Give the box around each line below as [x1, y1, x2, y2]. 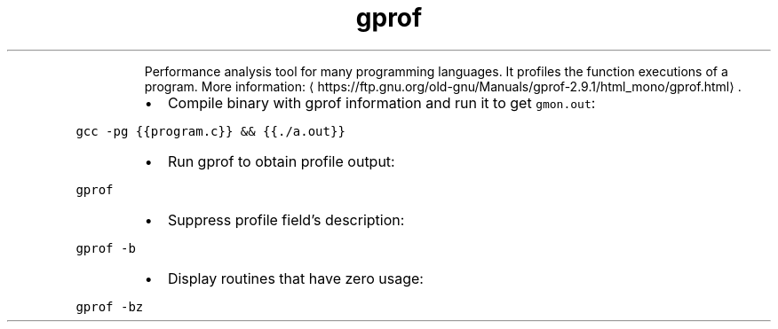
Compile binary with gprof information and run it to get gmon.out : [167, 93, 596, 112]
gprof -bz [75, 299, 144, 314]
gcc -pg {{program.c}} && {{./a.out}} [75, 123, 345, 138]
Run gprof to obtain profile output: [167, 152, 395, 170]
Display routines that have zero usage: [167, 269, 424, 287]
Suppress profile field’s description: [167, 210, 405, 229]
